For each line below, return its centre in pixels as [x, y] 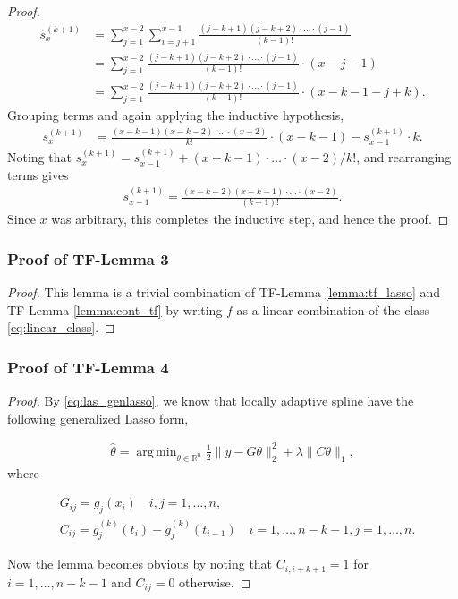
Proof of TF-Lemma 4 [88, 367]
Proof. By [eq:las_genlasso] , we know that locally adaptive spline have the [211, 401]
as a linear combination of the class [333, 309]
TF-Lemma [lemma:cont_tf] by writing [115, 309]
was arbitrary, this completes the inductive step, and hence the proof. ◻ [250, 219]
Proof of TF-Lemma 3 [88, 258]
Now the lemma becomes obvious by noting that [140, 564]
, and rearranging [404, 157]
